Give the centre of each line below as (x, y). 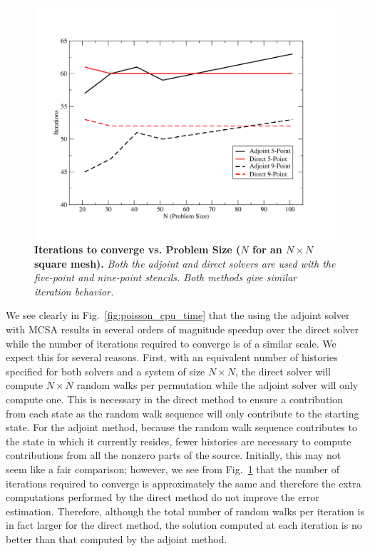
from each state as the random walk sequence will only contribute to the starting (183, 413)
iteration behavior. (74, 291)
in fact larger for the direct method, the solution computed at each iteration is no (184, 525)
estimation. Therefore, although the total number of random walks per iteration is (185, 511)
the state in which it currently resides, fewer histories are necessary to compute (179, 441)
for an (267, 249)
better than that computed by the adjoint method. (117, 539)
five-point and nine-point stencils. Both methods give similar (166, 277)
